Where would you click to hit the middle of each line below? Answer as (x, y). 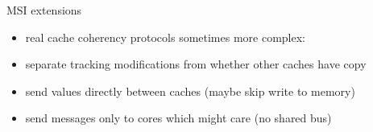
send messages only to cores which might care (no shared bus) (178, 118)
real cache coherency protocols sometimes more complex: (165, 37)
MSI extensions (44, 10)
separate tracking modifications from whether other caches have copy (196, 64)
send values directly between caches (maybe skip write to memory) (190, 91)
